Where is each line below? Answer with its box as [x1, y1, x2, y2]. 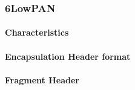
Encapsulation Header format [5, 50, 131, 62]
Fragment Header [5, 73, 79, 86]
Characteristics [5, 26, 69, 39]
